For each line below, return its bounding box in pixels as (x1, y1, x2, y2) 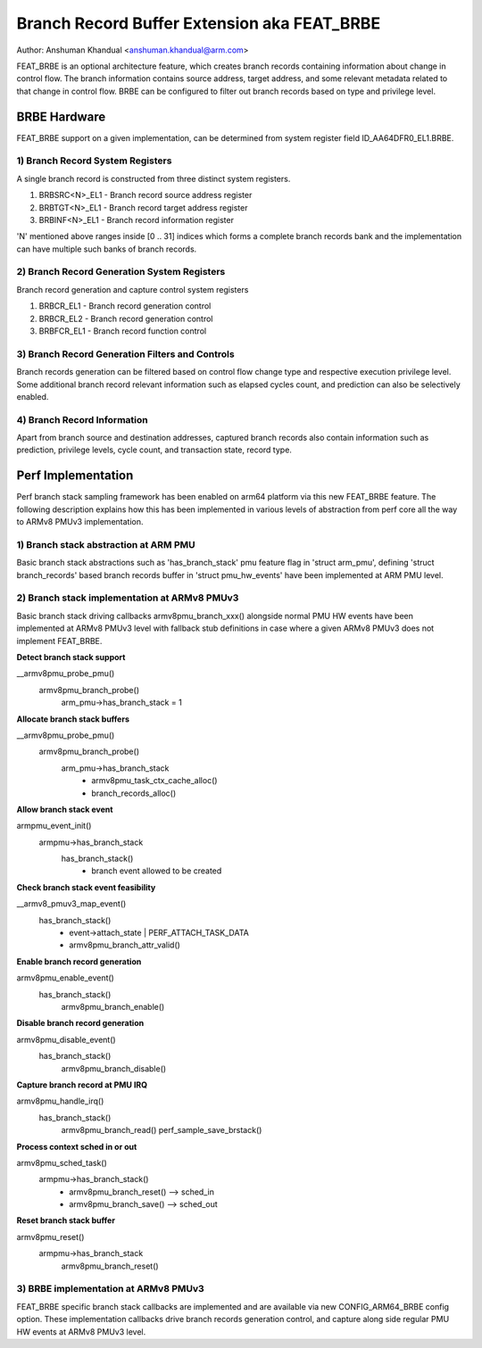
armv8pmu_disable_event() (16, 1034, 116, 1045)
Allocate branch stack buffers (16, 714, 129, 724)
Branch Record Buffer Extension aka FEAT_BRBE (16, 13, 381, 33)
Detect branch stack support (16, 652, 126, 663)
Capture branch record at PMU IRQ (16, 1079, 147, 1090)
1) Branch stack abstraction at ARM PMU (16, 538, 195, 550)
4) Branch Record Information (16, 413, 148, 426)
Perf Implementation (16, 468, 134, 484)
